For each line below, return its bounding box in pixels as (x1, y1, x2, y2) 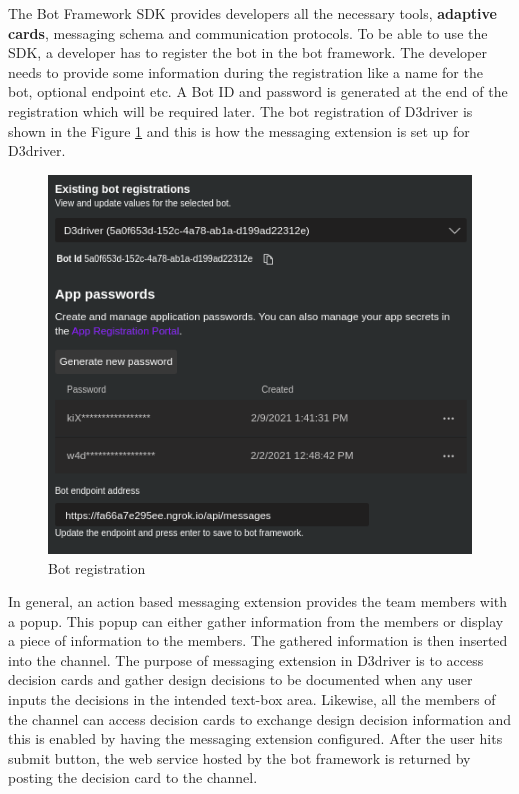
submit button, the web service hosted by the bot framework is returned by (8, 747, 471, 768)
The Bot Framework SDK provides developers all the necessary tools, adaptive (8, 3, 497, 23)
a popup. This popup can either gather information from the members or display (8, 610, 504, 631)
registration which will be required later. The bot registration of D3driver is (8, 100, 473, 121)
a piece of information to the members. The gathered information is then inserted (8, 630, 508, 651)
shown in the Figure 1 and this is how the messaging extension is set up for (8, 120, 470, 141)
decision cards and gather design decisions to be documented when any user (8, 669, 473, 690)
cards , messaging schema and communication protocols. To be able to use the (8, 22, 488, 43)
